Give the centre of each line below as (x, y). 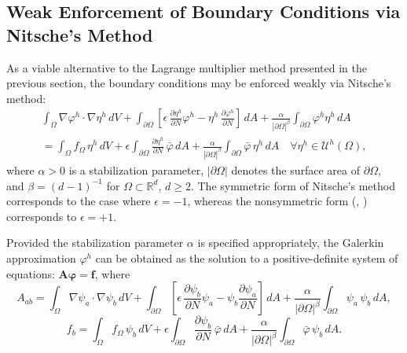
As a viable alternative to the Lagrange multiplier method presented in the (187, 67)
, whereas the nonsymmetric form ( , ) (277, 201)
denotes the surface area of (296, 170)
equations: (31, 273)
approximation (41, 258)
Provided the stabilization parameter (95, 243)
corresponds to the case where (79, 201)
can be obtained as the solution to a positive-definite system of (247, 258)
